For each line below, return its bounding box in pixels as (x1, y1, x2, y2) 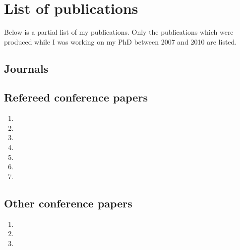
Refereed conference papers (4, 90, 148, 105)
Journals (4, 60, 49, 76)
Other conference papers (4, 195, 132, 210)
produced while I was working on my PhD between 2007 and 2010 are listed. (4, 36, 237, 47)
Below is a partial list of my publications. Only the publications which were (4, 27, 234, 37)
